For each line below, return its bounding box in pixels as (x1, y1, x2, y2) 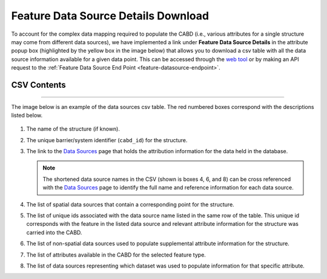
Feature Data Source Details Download (11, 9, 209, 22)
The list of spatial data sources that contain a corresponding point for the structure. (26, 200, 234, 208)
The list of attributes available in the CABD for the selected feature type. (26, 251, 206, 258)
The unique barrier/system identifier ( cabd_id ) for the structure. (26, 136, 188, 143)
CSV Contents (11, 79, 66, 90)
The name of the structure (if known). (26, 125, 121, 133)
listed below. (11, 111, 43, 119)
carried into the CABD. (26, 229, 82, 236)
